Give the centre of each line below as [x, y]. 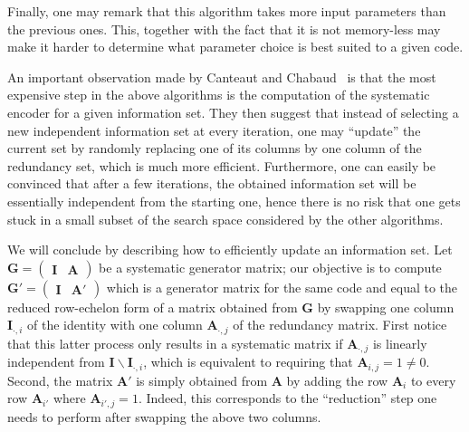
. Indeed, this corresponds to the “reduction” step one [287, 398]
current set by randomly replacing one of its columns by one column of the [215, 148]
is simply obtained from [202, 380]
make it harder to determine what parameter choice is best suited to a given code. [235, 47]
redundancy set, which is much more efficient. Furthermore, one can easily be [222, 165]
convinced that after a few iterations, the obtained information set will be [212, 183]
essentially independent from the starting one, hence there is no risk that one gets [234, 201]
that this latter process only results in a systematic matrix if [175, 343]
